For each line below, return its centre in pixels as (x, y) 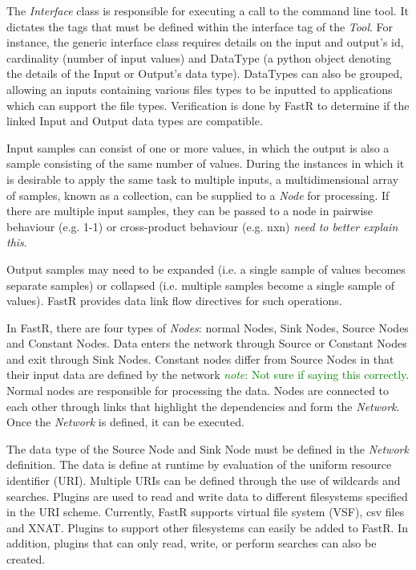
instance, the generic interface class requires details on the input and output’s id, (205, 42)
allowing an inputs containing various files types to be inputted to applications (200, 89)
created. (26, 559)
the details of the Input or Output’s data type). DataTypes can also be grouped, (205, 73)
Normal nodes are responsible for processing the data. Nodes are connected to (198, 391)
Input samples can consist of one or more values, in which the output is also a (198, 147)
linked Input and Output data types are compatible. (135, 121)
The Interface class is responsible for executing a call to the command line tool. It (208, 10)
